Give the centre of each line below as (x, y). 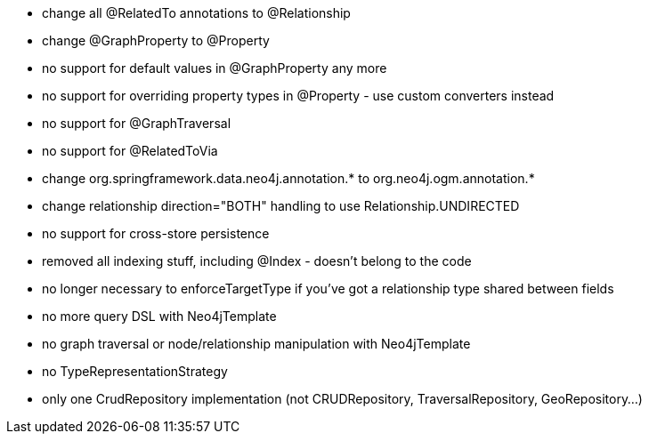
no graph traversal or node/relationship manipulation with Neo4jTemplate (256, 344)
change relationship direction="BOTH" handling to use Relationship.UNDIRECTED (281, 206)
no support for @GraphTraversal (137, 123)
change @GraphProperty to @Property (156, 40)
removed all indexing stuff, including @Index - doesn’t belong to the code (257, 261)
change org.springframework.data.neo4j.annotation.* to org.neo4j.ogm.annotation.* (288, 178)
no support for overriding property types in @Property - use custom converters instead (298, 96)
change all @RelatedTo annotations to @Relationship (196, 13)
